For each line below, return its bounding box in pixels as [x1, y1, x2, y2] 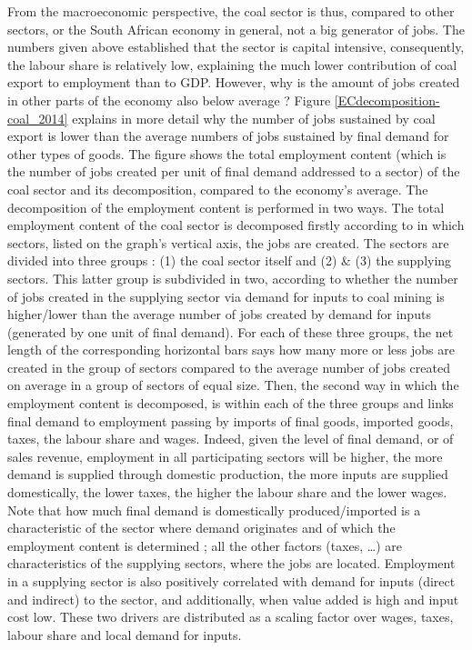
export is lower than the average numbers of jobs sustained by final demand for [7, 126, 449, 145]
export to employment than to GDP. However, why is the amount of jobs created [7, 73, 460, 92]
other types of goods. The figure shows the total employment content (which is [7, 144, 447, 163]
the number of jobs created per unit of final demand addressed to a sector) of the [7, 162, 460, 181]
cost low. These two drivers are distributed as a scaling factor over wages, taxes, [7, 607, 454, 626]
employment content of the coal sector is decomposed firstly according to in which [7, 215, 465, 235]
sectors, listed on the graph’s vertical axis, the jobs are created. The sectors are [7, 233, 449, 252]
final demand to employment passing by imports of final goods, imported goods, [7, 411, 454, 430]
